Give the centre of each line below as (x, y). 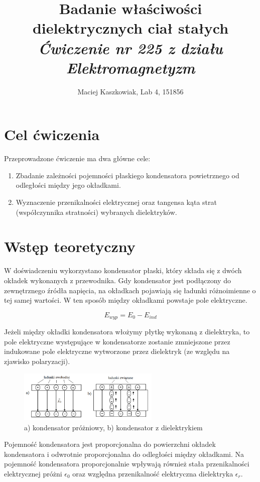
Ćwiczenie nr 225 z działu (131, 48)
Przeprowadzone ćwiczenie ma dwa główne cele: (77, 158)
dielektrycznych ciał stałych (131, 28)
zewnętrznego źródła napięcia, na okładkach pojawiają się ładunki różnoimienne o (130, 290)
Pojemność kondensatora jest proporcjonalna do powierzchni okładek (110, 444)
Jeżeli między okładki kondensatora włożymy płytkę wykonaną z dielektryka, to (127, 332)
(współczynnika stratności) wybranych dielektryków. (96, 212)
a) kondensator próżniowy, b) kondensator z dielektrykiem (113, 427)
